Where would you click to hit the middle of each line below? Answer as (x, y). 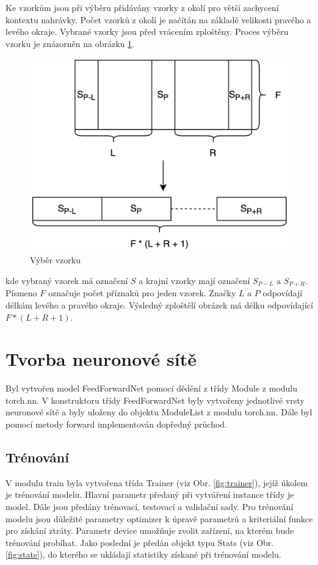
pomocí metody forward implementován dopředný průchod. (117, 424)
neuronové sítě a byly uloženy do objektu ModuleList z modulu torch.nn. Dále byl (159, 412)
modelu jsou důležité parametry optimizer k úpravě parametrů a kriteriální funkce (159, 518)
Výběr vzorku (55, 260)
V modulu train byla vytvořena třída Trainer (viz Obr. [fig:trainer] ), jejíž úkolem (157, 482)
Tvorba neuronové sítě (101, 359)
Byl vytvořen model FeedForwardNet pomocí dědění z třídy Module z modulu (151, 388)
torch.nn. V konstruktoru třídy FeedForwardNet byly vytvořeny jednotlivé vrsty (155, 400)
